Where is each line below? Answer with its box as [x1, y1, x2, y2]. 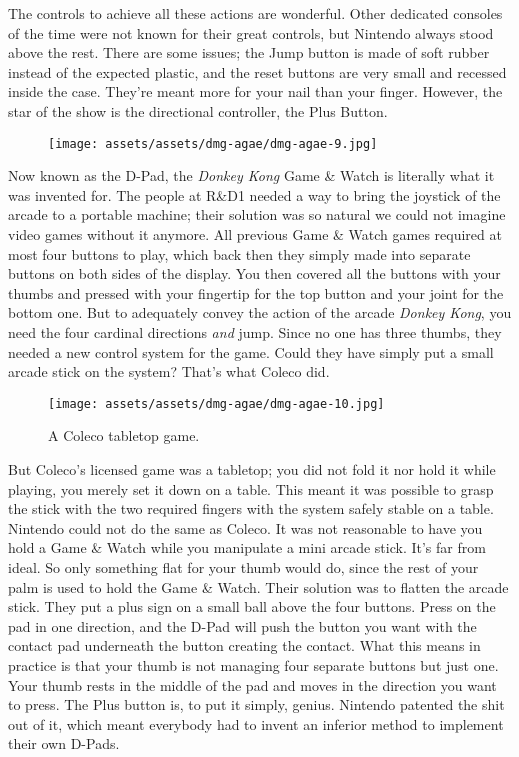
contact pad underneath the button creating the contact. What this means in [8, 635, 481, 656]
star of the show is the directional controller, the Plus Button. [8, 100, 388, 121]
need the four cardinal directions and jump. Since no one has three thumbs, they [8, 321, 502, 342]
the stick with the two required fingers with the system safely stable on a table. [8, 498, 494, 519]
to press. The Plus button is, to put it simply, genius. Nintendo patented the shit [8, 694, 505, 715]
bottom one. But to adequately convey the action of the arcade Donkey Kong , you [8, 302, 512, 323]
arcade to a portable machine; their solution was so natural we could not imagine [8, 204, 506, 225]
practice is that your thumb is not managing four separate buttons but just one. [8, 654, 499, 675]
